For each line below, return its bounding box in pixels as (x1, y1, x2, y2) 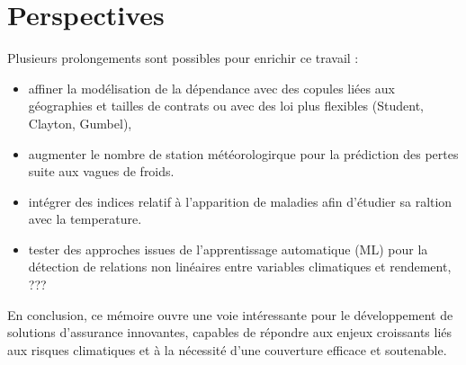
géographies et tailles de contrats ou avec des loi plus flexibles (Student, (28, 96, 424, 115)
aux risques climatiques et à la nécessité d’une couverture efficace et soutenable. (7, 340, 447, 359)
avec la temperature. (28, 209, 142, 228)
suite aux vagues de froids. (28, 162, 175, 181)
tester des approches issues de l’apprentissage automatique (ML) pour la (28, 239, 428, 258)
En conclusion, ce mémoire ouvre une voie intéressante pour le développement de (7, 305, 453, 324)
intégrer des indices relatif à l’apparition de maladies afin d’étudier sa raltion (28, 191, 453, 210)
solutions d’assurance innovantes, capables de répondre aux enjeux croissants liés (7, 323, 453, 342)
